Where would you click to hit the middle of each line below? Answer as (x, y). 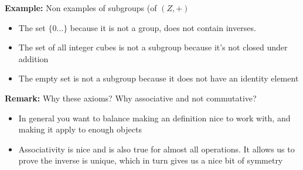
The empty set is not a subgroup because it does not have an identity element (159, 78)
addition (33, 58)
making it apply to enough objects (80, 129)
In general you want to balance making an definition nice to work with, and (154, 118)
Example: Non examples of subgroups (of (81, 8)
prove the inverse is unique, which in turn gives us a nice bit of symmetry (151, 160)
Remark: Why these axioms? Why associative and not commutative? (131, 98)
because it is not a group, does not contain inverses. (163, 27)
